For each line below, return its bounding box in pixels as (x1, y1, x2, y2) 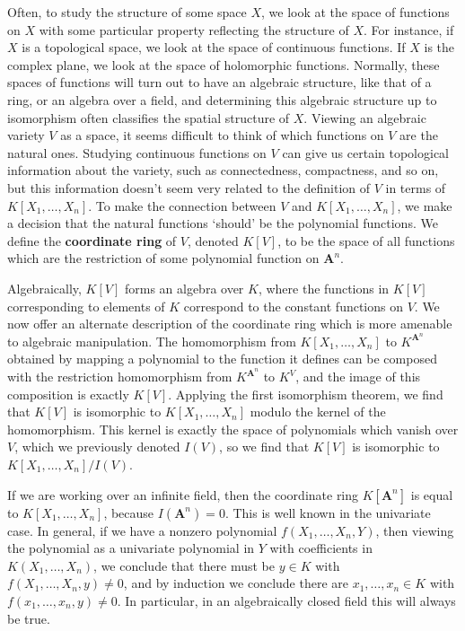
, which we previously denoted (14, 437, 180, 456)
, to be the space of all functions (277, 231, 455, 250)
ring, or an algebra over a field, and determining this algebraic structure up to (7, 90, 437, 109)
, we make (397, 196, 452, 215)
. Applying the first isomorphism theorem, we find (168, 384, 443, 403)
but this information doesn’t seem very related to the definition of (7, 178, 371, 197)
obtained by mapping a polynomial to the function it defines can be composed (7, 349, 437, 368)
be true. (7, 609, 50, 627)
